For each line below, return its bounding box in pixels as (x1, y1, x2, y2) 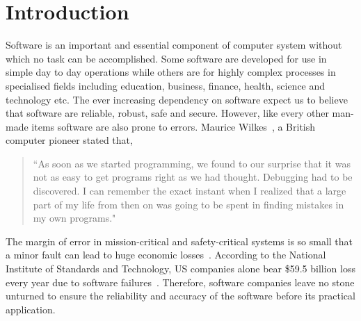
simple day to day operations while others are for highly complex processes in (6, 65, 336, 79)
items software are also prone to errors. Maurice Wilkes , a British (31, 119, 316, 133)
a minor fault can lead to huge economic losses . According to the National (6, 247, 326, 262)
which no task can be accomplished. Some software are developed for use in (6, 51, 327, 65)
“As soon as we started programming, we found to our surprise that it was (33, 156, 351, 170)
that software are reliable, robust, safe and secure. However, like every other (6, 106, 329, 120)
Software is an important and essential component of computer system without (6, 38, 342, 52)
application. (6, 302, 56, 316)
